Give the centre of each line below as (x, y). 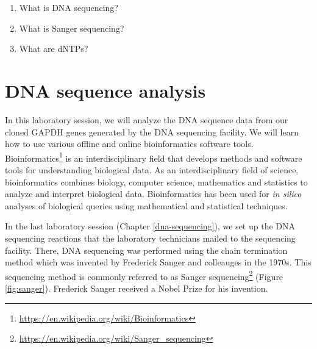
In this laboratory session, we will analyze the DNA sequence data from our (147, 119)
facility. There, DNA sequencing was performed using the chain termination (146, 250)
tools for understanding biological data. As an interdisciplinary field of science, (152, 169)
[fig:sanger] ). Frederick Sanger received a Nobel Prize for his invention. (137, 288)
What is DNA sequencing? (69, 7)
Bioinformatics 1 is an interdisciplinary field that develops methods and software (154, 157)
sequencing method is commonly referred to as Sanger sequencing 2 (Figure (144, 275)
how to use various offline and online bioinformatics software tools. (129, 144)
